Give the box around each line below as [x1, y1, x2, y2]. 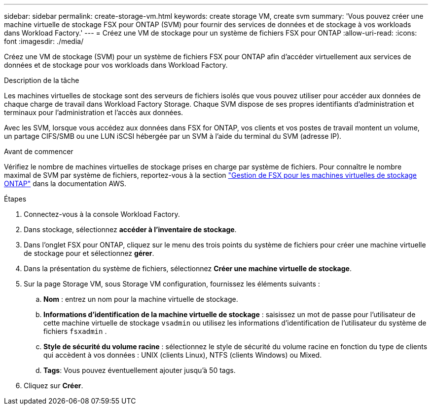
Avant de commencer [4, 147, 73, 156]
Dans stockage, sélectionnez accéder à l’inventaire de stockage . [24, 225, 237, 234]
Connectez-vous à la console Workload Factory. [24, 210, 180, 218]
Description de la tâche [4, 76, 79, 84]
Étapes [4, 195, 27, 203]
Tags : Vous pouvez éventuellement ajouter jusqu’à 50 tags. [43, 366, 236, 374]
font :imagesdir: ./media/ [4, 37, 84, 45]
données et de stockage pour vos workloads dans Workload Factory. [4, 61, 228, 69]
